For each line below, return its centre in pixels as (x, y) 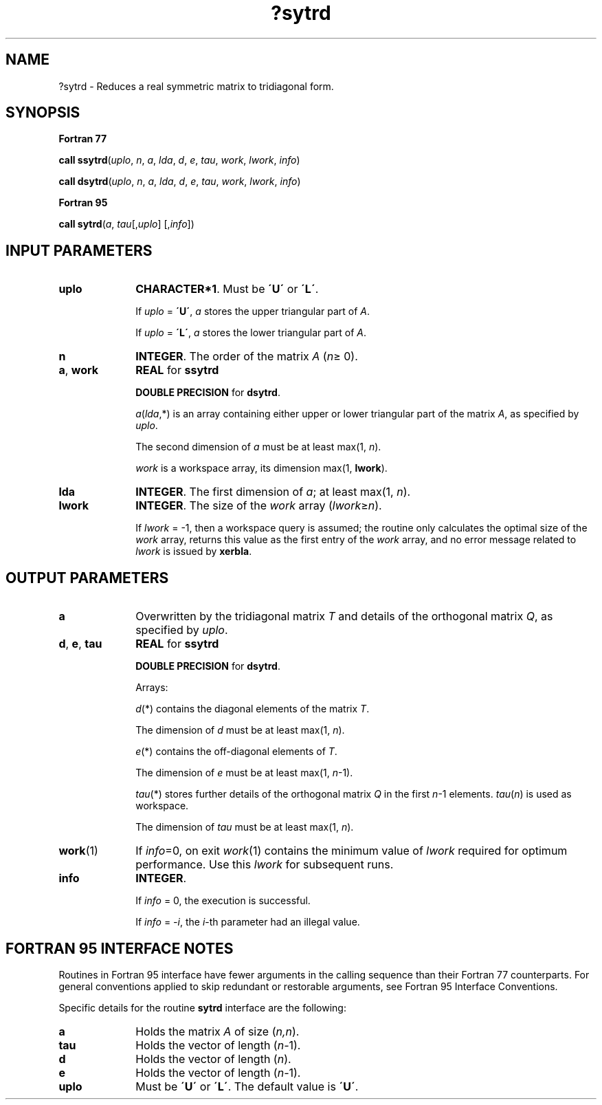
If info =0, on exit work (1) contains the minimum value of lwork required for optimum (352, 851)
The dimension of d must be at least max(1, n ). (240, 730)
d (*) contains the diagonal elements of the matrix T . (253, 709)
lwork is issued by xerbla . (194, 551)
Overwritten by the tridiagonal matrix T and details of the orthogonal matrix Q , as (344, 616)
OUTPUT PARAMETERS (87, 578)
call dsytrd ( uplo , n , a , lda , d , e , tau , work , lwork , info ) (180, 182)
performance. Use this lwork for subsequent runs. (265, 865)
